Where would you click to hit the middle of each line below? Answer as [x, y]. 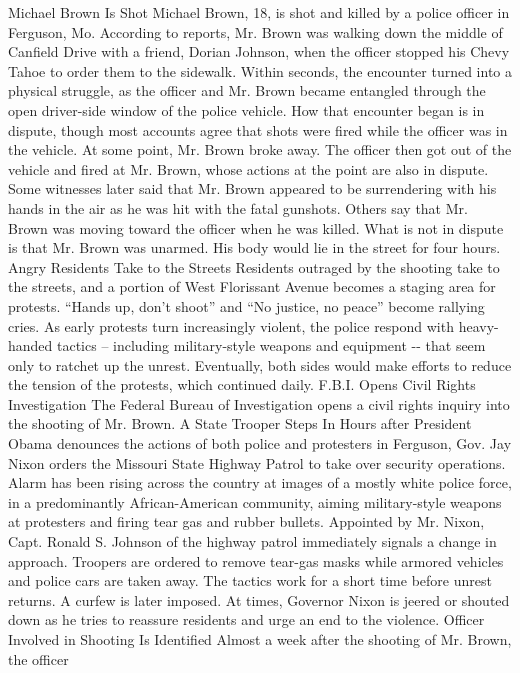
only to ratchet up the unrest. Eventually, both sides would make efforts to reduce [260, 364]
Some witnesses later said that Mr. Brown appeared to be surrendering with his [252, 188]
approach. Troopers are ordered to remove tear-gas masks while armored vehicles [256, 560]
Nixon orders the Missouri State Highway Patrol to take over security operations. [257, 462]
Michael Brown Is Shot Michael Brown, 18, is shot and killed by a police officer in [259, 12]
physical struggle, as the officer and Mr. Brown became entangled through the [247, 90]
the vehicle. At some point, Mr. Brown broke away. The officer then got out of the [260, 149]
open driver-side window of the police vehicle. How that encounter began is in [246, 109]
